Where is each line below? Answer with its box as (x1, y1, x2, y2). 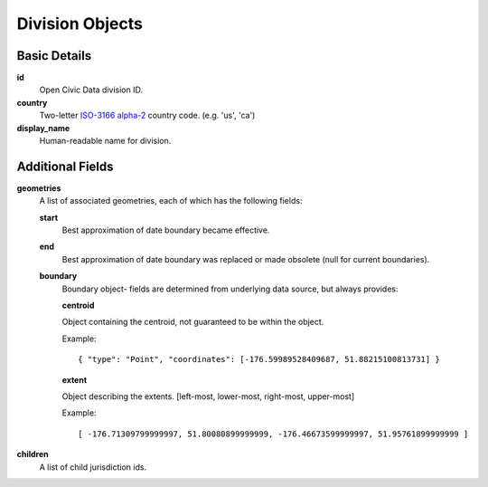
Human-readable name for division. (39, 136, 172, 147)
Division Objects (16, 14, 144, 33)
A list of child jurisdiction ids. (39, 462, 147, 473)
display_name (16, 122, 70, 133)
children (16, 449, 49, 460)
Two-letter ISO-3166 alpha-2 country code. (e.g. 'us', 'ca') (39, 110, 256, 121)
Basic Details (16, 48, 92, 63)
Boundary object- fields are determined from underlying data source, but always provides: (61, 283, 399, 294)
